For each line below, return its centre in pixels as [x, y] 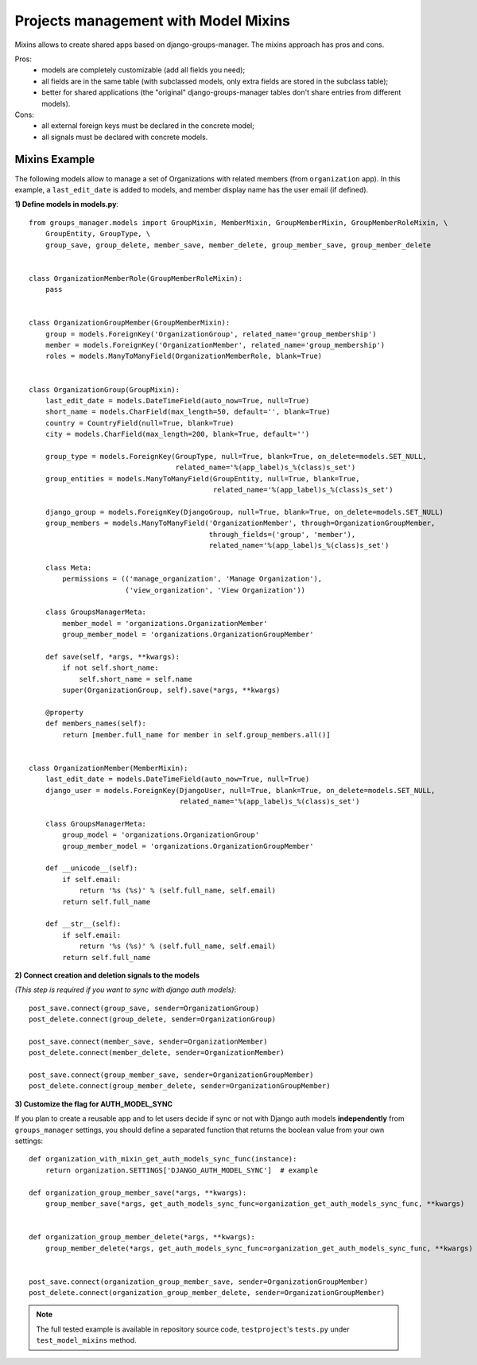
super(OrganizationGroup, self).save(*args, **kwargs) [171, 690]
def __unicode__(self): [91, 868]
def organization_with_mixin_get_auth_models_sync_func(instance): [163, 1159]
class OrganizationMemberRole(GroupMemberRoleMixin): [136, 278]
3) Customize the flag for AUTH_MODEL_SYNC [94, 1104]
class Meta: [68, 568]
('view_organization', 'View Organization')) [215, 590]
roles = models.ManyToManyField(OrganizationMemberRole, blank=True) [184, 356]
